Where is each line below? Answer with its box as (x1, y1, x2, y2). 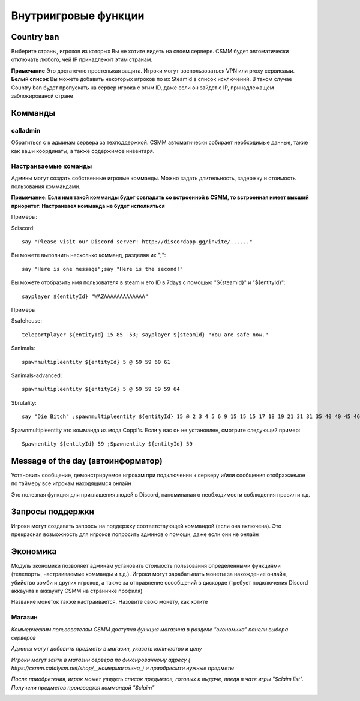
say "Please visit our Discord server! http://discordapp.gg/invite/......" (22, 239, 253, 245)
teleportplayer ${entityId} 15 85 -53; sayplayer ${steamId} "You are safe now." (22, 331, 269, 338)
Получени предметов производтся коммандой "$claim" (11, 684, 155, 691)
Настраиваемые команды (11, 162, 92, 170)
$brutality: (11, 399, 37, 406)
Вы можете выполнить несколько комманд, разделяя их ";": (11, 252, 166, 259)
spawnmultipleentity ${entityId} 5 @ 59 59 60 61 (22, 359, 171, 365)
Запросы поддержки (11, 507, 94, 517)
